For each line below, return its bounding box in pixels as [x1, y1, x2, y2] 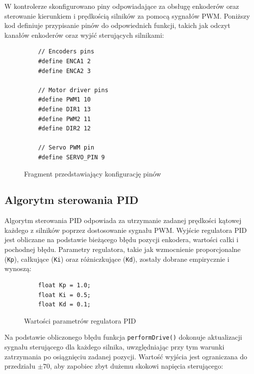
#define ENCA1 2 [38, 57, 91, 65]
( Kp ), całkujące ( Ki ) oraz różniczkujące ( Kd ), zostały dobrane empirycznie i [4, 253, 229, 264]
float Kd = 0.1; [38, 301, 91, 308]
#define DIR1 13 [38, 105, 91, 113]
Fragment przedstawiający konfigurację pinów [24, 168, 161, 178]
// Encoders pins [38, 48, 95, 55]
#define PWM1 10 [38, 96, 91, 103]
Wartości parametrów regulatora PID [24, 315, 136, 325]
